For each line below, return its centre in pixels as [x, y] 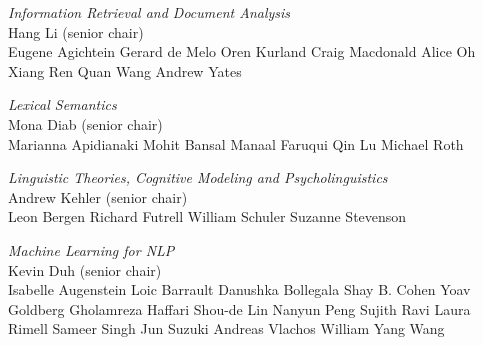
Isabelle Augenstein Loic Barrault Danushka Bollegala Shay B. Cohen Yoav [239, 289]
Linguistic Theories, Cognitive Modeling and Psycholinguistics [198, 177]
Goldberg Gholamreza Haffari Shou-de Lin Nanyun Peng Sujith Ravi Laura [239, 308]
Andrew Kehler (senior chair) [98, 196]
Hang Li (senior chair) [76, 31]
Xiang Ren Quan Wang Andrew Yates [125, 70]
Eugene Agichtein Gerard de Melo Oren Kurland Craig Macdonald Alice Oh [242, 51]
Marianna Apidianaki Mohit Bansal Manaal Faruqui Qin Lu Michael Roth [236, 143]
